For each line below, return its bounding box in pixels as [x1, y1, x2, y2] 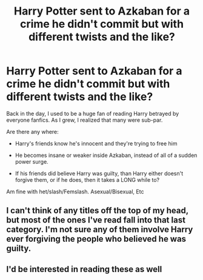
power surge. [15, 158, 48, 165]
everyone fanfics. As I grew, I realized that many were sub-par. [6, 116, 163, 124]
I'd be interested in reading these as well [6, 264, 162, 274]
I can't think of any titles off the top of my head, [6, 205, 189, 216]
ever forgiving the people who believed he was [6, 234, 187, 244]
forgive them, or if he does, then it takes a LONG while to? [15, 176, 159, 183]
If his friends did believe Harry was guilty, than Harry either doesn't [15, 170, 184, 177]
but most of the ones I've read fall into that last [6, 215, 186, 225]
